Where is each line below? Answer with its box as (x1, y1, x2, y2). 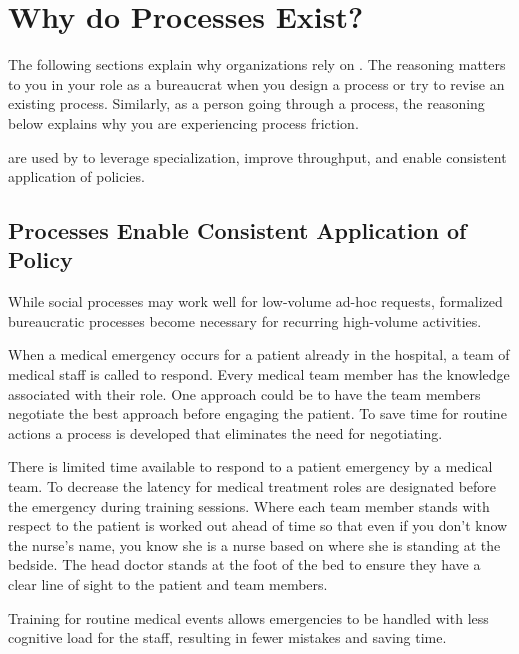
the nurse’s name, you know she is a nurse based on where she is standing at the (8, 534, 501, 555)
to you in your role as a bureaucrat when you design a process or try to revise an (8, 73, 505, 94)
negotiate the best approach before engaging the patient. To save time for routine (8, 403, 507, 424)
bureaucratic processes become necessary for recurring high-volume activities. (8, 310, 482, 331)
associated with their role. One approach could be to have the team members (8, 383, 481, 404)
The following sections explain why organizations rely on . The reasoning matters (8, 54, 506, 75)
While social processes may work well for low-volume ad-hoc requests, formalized (8, 291, 503, 312)
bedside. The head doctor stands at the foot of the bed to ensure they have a (8, 554, 481, 575)
